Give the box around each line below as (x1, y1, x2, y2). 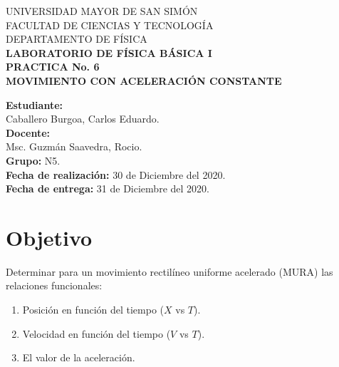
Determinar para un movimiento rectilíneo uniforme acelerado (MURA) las (6, 264, 333, 279)
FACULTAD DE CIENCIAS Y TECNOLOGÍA (6, 17, 214, 32)
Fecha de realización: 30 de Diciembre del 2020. (6, 167, 226, 182)
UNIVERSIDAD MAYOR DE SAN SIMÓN (6, 4, 198, 18)
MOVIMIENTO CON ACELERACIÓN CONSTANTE (6, 73, 282, 88)
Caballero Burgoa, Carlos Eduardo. (6, 111, 160, 126)
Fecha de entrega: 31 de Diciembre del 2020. (6, 181, 209, 196)
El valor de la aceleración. (22, 350, 135, 365)
